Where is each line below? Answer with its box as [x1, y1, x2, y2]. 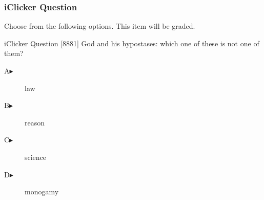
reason [25, 117, 45, 128]
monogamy [25, 186, 59, 197]
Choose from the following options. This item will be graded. [4, 21, 195, 31]
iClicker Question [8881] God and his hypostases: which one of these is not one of [4, 38, 259, 48]
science [25, 151, 47, 162]
